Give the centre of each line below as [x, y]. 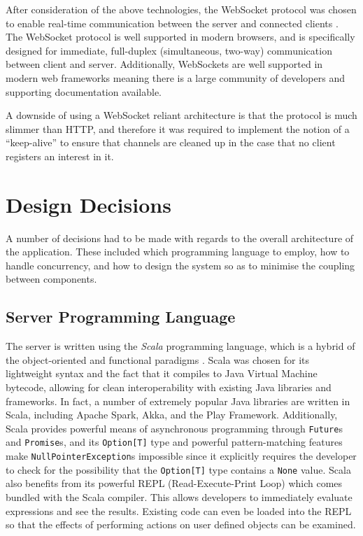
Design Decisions [88, 204]
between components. [51, 279]
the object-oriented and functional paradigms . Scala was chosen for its [158, 359]
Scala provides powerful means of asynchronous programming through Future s [174, 428]
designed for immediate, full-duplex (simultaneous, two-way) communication [169, 50]
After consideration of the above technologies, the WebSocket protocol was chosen [181, 9]
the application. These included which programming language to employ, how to [178, 252]
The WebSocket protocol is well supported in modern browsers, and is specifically [180, 37]
